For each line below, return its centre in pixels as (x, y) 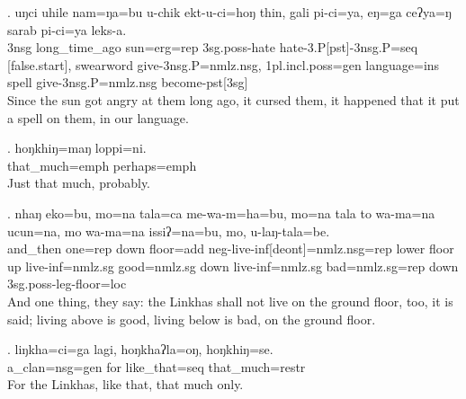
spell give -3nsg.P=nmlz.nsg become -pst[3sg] (128, 82)
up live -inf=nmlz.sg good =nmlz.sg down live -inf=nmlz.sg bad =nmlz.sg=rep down (233, 266)
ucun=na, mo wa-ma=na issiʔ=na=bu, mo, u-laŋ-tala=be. (169, 231)
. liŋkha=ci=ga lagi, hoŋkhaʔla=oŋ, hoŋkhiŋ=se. (140, 349)
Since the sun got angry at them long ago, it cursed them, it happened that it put (233, 99)
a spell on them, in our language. (98, 117)
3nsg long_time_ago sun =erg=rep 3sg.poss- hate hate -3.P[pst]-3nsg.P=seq (213, 47)
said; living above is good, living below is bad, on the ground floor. (192, 319)
